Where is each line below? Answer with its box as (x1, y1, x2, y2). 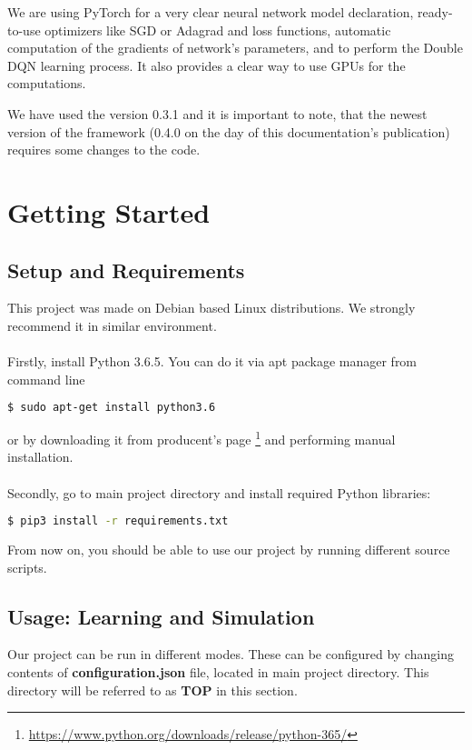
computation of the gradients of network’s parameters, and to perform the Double (7, 38, 463, 57)
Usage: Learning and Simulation (7, 602, 315, 630)
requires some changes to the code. (7, 140, 201, 159)
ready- (418, 3, 453, 21)
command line (7, 369, 85, 388)
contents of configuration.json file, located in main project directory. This (7, 663, 429, 682)
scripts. (7, 557, 47, 576)
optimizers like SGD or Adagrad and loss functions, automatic (44, 20, 391, 39)
